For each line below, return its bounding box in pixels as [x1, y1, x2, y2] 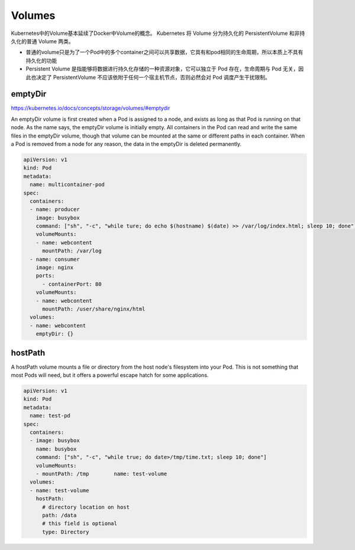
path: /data [42, 511, 77, 519]
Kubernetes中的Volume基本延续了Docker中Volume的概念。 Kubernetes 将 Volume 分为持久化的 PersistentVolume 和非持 [11, 30, 305, 37]
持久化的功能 [25, 57, 57, 64]
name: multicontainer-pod [30, 181, 105, 188]
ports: [35, 273, 55, 279]
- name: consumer [30, 255, 80, 263]
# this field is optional [42, 520, 118, 527]
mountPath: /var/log [42, 248, 102, 254]
